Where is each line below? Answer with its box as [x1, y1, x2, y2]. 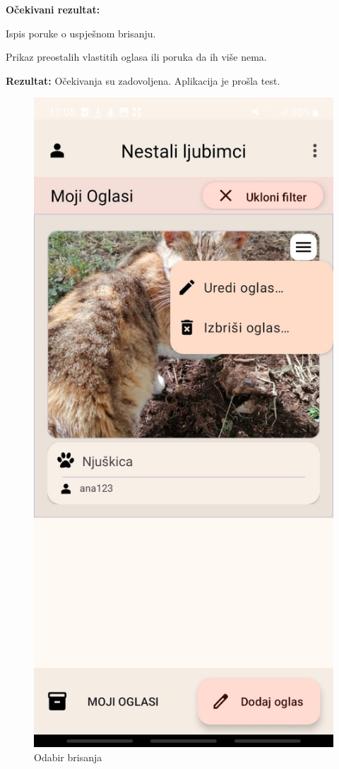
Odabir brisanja [34, 749, 102, 764]
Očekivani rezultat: [6, 2, 100, 16]
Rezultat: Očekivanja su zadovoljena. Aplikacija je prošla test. [6, 73, 280, 88]
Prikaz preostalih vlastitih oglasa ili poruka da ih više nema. [6, 49, 267, 64]
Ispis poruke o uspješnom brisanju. [6, 25, 156, 40]
